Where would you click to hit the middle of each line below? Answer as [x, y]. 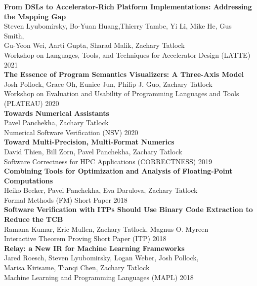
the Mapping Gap [35, 16]
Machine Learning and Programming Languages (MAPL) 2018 [99, 277]
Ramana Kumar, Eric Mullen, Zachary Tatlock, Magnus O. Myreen [106, 229]
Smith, [14, 35]
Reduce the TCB [34, 219]
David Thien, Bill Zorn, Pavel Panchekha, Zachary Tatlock [93, 151]
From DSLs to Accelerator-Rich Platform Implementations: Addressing [128, 6]
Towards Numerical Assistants [57, 113]
